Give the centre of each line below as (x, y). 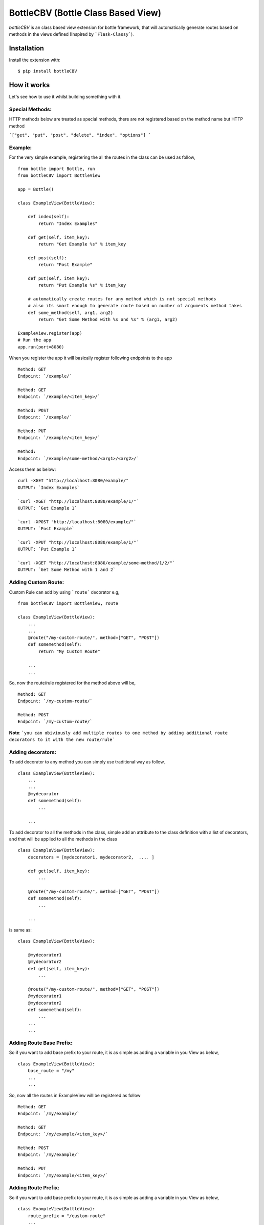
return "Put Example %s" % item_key (82, 285)
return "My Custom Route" (69, 651)
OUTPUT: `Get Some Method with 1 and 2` (67, 570)
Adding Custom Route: (37, 582)
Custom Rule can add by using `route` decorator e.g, (64, 592)
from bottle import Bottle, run (56, 169)
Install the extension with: (35, 60)
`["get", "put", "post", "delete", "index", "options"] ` (80, 135)
